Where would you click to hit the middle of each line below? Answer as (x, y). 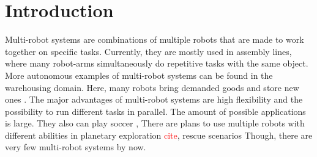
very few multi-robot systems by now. (76, 147)
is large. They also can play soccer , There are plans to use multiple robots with (155, 123)
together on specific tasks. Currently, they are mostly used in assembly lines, (148, 51)
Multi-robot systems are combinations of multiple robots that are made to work (155, 39)
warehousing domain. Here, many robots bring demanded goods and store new (152, 87)
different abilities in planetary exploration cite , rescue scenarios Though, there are (159, 135)
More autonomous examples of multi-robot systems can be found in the (139, 75)
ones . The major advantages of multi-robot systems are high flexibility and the (154, 99)
